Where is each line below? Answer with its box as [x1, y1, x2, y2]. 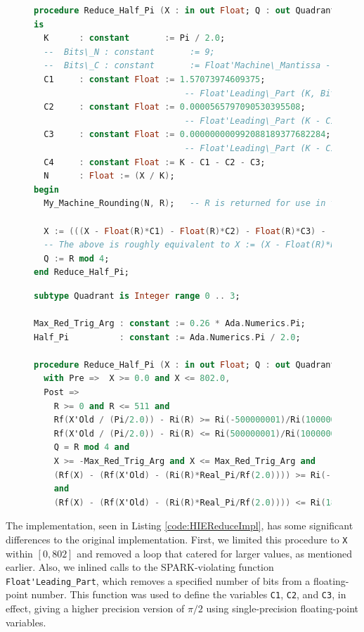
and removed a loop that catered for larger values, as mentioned [77, 546, 353, 560]
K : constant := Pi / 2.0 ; [44, 33, 226, 44]
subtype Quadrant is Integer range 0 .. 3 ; [34, 290, 240, 301]
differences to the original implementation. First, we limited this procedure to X [6, 531, 348, 546]
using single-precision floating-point [206, 601, 359, 616]
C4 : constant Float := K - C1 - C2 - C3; [44, 157, 266, 167]
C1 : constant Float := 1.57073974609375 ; [44, 74, 266, 84]
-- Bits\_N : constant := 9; [44, 46, 215, 57]
